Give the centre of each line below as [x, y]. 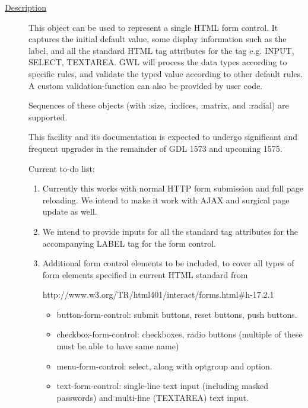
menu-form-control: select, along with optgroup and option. [164, 366]
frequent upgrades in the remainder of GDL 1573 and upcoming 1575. [155, 148]
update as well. [70, 211]
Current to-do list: [62, 168]
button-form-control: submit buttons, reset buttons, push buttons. [177, 314]
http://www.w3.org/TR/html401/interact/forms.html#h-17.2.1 [158, 294]
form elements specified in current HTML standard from [145, 274]
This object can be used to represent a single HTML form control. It [153, 27]
